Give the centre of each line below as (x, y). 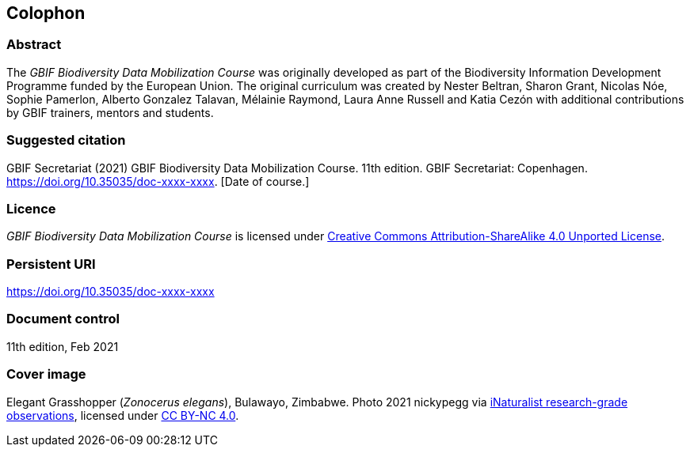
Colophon (46, 13)
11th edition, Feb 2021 (63, 346)
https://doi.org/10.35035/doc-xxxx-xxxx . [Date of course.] (158, 181)
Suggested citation (66, 140)
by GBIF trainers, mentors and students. (110, 112)
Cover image (46, 374)
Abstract (34, 45)
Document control (63, 319)
